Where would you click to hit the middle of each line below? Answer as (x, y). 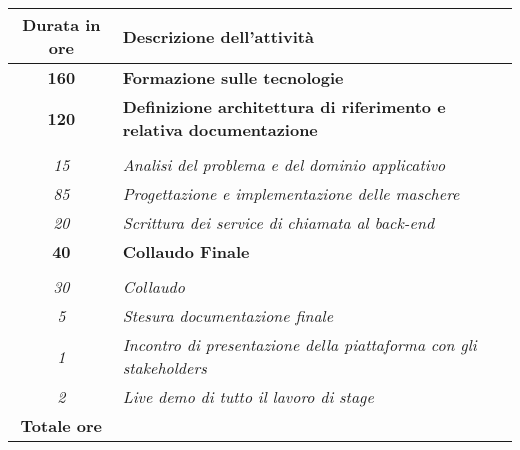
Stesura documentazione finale (228, 315)
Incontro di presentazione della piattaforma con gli (299, 344)
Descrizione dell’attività (218, 36)
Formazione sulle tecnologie (233, 77)
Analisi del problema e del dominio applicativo (284, 164)
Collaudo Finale (186, 251)
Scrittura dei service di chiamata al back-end (278, 222)
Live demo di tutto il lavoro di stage (248, 396)
